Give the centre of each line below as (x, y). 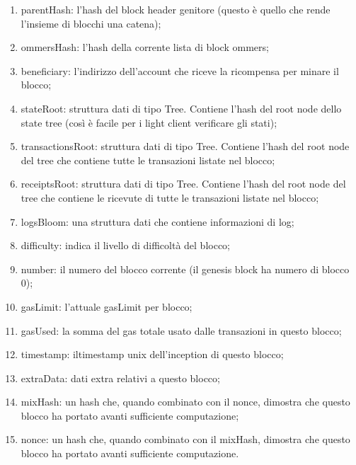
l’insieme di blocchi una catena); (91, 23)
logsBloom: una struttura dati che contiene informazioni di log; (157, 221)
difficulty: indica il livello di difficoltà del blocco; (125, 245)
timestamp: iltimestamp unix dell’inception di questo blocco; (152, 354)
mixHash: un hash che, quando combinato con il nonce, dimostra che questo (185, 402)
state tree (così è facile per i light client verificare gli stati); (149, 122)
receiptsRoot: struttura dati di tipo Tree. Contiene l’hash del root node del (183, 184)
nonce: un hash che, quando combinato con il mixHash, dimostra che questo (185, 439)
